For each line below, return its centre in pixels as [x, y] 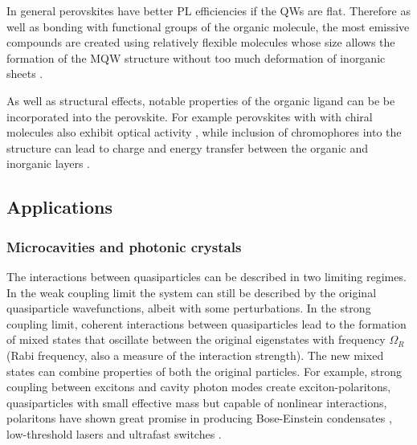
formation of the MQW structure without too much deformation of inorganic [196, 57]
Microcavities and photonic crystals [124, 246]
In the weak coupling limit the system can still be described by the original [192, 292]
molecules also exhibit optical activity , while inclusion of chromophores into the [204, 132]
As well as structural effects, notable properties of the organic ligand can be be [201, 100]
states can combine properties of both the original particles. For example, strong [204, 371]
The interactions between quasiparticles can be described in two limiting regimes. [206, 276]
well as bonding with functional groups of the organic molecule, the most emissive [208, 26]
